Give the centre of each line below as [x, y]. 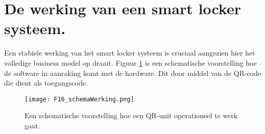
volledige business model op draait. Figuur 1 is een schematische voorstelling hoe [130, 62]
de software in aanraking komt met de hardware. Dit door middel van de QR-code [133, 73]
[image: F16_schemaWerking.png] [79, 99]
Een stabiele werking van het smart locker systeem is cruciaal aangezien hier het [130, 53]
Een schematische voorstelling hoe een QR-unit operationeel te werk [131, 115]
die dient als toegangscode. [46, 83]
